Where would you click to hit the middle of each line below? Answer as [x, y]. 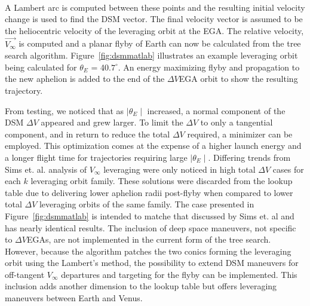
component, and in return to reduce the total [88, 134]
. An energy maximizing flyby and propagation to [209, 67]
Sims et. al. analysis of [46, 169]
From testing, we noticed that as [65, 110]
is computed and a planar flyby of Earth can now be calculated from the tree [160, 43]
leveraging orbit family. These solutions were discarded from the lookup [162, 181]
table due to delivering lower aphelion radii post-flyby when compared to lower [149, 192]
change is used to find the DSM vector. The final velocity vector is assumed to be [154, 19]
